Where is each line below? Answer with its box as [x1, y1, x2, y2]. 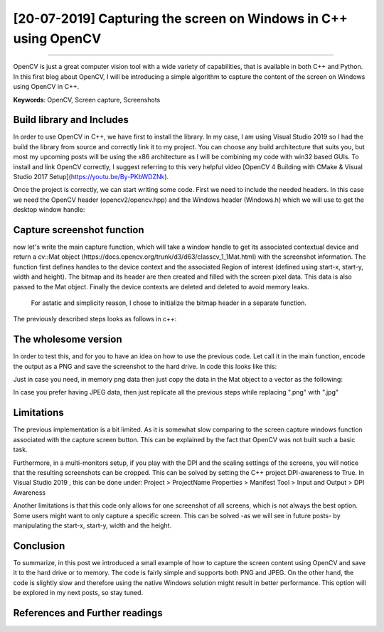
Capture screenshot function [13, 224, 145, 236]
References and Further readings [13, 606, 163, 618]
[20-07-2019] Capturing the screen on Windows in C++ [13, 11, 348, 26]
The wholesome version [13, 333, 122, 346]
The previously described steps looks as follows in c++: [13, 315, 177, 323]
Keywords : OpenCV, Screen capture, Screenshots [13, 95, 161, 104]
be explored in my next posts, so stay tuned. [13, 588, 144, 596]
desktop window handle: [13, 205, 85, 214]
